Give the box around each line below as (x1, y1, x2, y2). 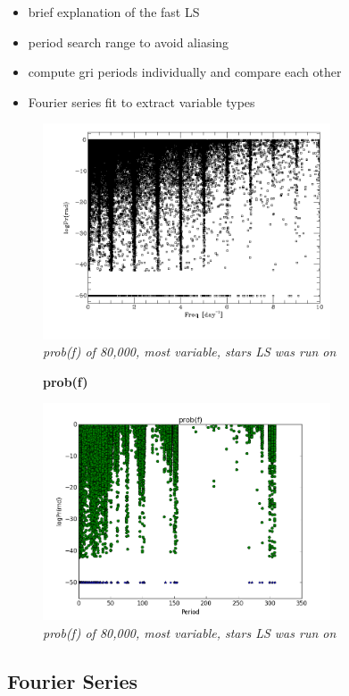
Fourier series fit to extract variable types (28, 92, 255, 111)
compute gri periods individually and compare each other (28, 63, 342, 81)
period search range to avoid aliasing (28, 32, 229, 51)
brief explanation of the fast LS (28, 3, 200, 21)
